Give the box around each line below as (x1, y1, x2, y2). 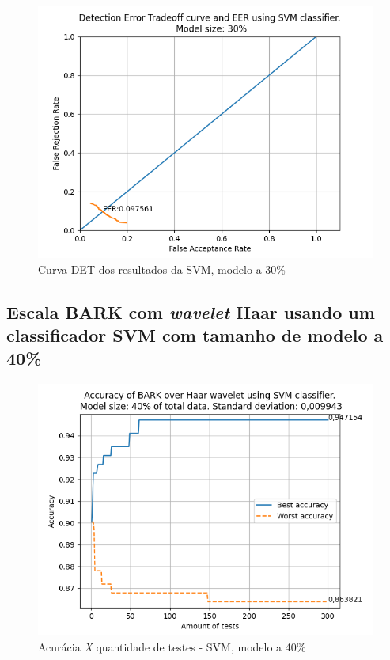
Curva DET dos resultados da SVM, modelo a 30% (38, 260, 286, 277)
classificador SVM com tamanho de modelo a (6, 322, 384, 347)
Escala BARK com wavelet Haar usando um (6, 299, 375, 324)
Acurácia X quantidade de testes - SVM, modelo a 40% (38, 638, 306, 654)
